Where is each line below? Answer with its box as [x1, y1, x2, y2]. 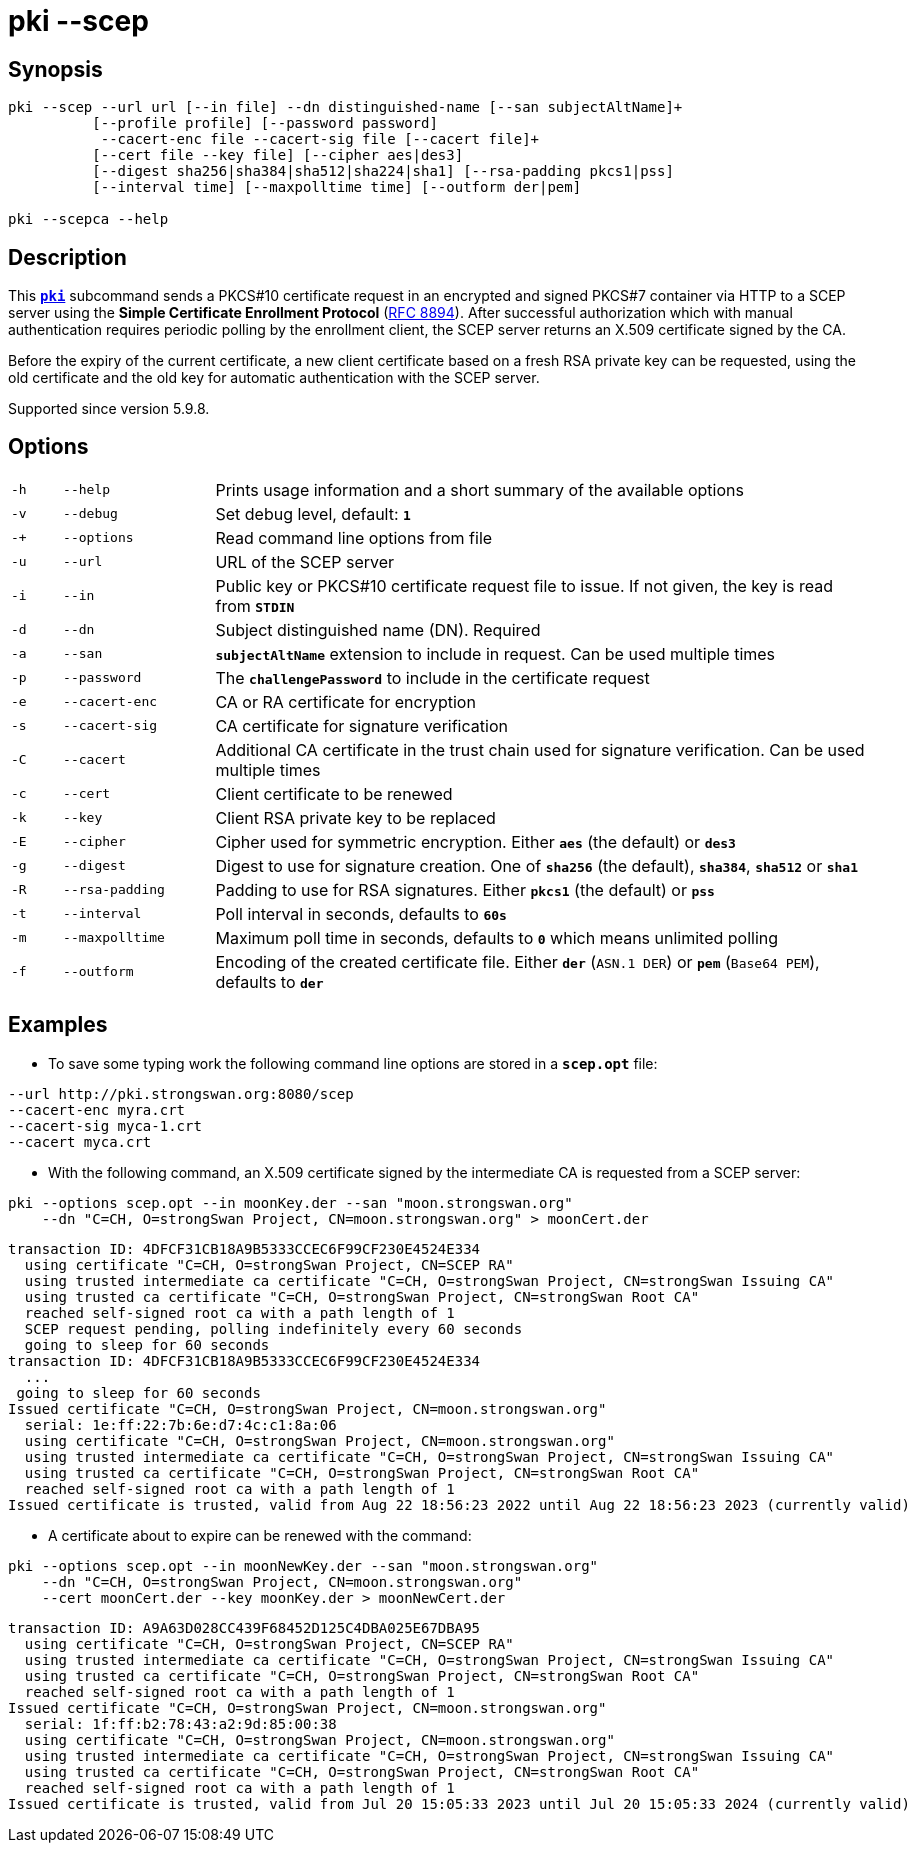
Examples [8, 1012, 108, 1038]
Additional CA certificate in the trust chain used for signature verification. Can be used [215, 739, 865, 760]
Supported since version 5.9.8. [8, 400, 210, 418]
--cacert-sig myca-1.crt [8, 1117, 202, 1134]
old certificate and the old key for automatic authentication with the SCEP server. [8, 369, 540, 387]
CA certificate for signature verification [215, 715, 508, 736]
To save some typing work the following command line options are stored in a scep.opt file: [48, 1054, 658, 1072]
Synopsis [8, 56, 103, 82]
